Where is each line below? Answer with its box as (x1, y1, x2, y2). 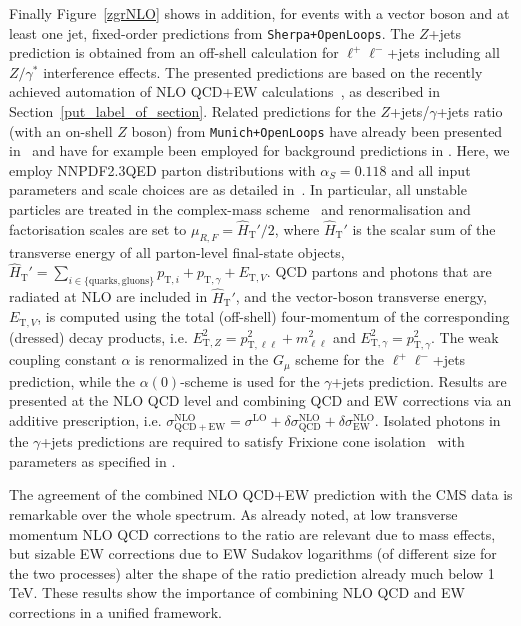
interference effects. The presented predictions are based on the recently (43, 61, 483, 82)
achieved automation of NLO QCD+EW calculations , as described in (9, 81, 440, 102)
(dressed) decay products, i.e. (9, 326, 188, 347)
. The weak (431, 326, 499, 347)
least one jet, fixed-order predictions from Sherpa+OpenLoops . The (9, 22, 415, 43)
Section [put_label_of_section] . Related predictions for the (9, 101, 376, 122)
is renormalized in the (135, 349, 269, 370)
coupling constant (9, 349, 117, 370)
